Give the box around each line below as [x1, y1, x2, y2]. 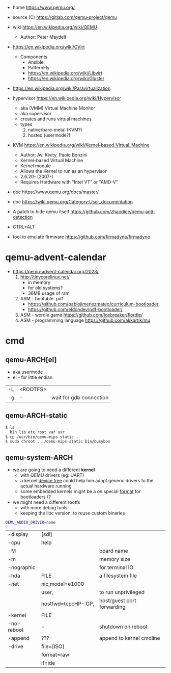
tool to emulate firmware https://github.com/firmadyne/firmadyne [12, 234, 150, 240]
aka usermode [12, 369, 43, 375]
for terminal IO [99, 563, 134, 571]
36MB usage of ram [27, 290, 70, 296]
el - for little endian [12, 374, 52, 380]
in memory [27, 279, 51, 285]
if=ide [41, 659, 55, 666]
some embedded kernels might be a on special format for [20, 488, 141, 495]
